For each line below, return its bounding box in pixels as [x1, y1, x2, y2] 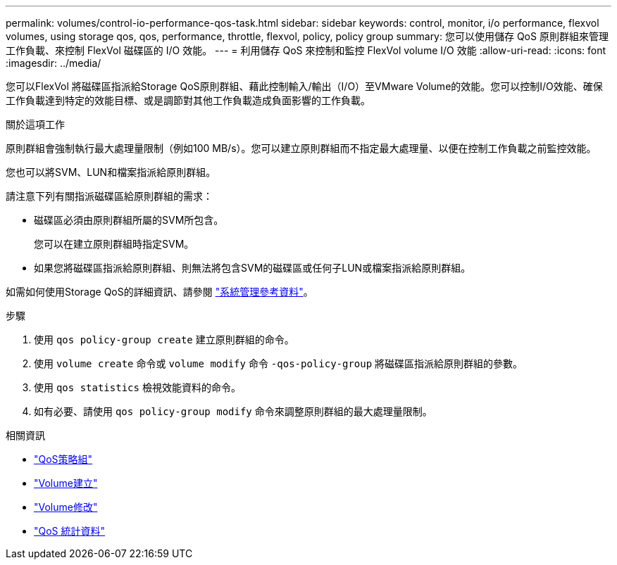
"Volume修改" [34, 501, 98, 513]
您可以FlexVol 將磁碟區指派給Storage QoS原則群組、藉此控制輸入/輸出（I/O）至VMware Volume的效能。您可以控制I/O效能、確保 [6, 80, 603, 92]
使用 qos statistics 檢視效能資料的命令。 [34, 381, 241, 393]
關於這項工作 [6, 118, 65, 130]
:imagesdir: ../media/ [6, 57, 101, 69]
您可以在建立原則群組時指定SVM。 [34, 238, 194, 250]
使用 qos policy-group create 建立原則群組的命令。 [34, 334, 294, 345]
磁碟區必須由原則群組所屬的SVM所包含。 [34, 214, 224, 226]
